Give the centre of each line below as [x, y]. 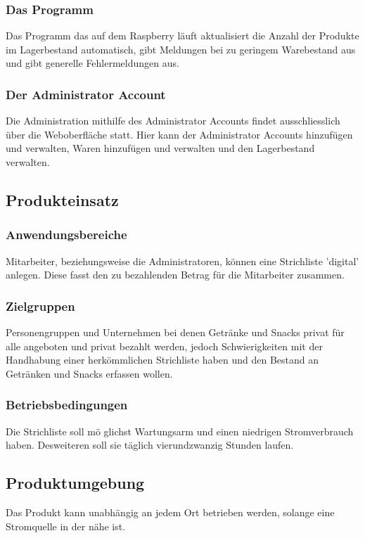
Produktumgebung [75, 483]
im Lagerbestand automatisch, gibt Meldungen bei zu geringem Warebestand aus [181, 49]
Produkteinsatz [62, 199]
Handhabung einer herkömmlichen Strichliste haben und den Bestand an [162, 360]
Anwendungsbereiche [66, 235]
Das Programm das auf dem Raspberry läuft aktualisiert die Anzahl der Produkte [182, 36]
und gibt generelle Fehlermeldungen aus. [92, 63]
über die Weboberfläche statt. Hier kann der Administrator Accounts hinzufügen [179, 134]
